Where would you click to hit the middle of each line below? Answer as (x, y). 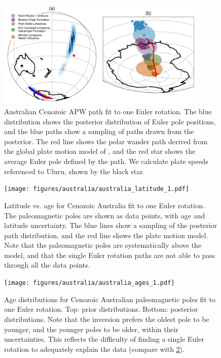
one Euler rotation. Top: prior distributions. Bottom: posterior (101, 309)
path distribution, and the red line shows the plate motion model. (106, 235)
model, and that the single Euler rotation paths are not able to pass (110, 255)
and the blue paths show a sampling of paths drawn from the (99, 131)
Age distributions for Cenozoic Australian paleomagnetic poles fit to (110, 299)
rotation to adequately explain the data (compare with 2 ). (94, 349)
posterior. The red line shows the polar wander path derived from (106, 141)
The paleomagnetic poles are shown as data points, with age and (105, 215)
